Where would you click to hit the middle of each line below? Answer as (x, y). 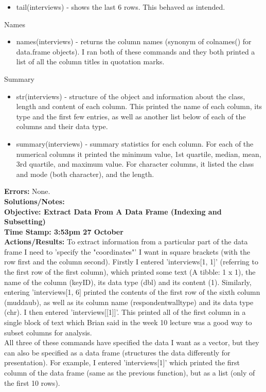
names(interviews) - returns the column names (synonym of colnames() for (134, 41)
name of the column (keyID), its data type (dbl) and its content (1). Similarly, (128, 282)
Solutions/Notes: (34, 201)
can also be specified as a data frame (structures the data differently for (117, 352)
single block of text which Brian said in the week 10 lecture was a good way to (128, 322)
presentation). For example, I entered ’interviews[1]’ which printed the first (122, 362)
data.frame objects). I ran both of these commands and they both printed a (136, 51)
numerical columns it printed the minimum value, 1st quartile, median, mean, (139, 154)
